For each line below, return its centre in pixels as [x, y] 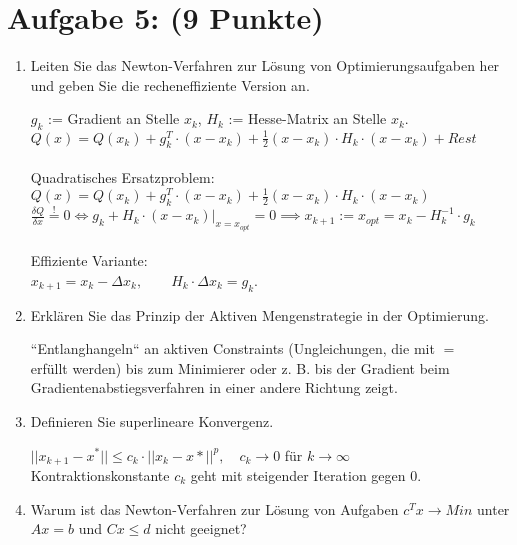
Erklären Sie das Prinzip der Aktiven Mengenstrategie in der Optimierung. [260, 314]
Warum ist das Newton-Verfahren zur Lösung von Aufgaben [214, 508]
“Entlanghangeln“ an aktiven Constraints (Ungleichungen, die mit [232, 348]
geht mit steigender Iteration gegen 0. [306, 474]
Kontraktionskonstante [100, 474]
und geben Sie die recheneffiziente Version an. [170, 84]
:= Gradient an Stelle [114, 118]
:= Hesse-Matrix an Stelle [307, 118]
